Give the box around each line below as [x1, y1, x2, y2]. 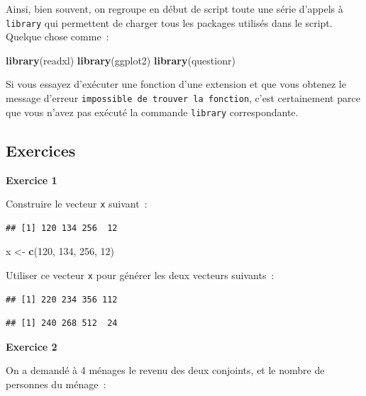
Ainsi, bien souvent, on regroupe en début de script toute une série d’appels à [6, 1, 343, 16]
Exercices [6, 139, 76, 161]
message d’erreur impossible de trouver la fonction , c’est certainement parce [6, 91, 360, 106]
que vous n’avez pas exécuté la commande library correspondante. [6, 104, 299, 119]
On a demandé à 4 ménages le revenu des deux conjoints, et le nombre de [6, 363, 325, 378]
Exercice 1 [6, 172, 57, 187]
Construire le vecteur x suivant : [6, 196, 148, 211]
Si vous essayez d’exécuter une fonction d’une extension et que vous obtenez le [6, 77, 346, 91]
